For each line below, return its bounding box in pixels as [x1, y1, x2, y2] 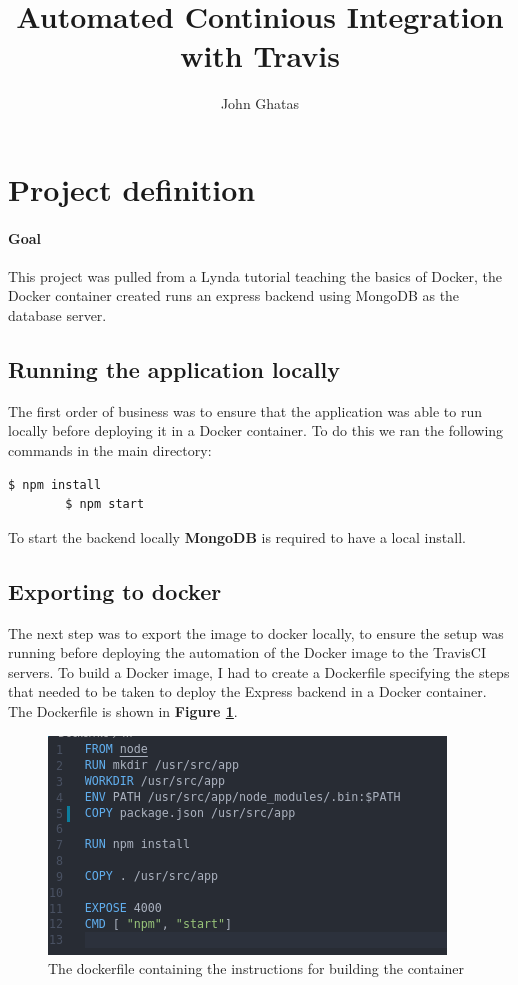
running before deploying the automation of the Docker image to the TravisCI [8, 642, 487, 663]
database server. [8, 305, 107, 326]
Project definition [8, 168, 256, 209]
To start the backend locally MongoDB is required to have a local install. [8, 526, 466, 547]
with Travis [180, 35, 340, 76]
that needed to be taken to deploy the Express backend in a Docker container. [8, 681, 487, 702]
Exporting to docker [8, 575, 222, 606]
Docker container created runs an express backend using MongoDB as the [8, 285, 460, 306]
